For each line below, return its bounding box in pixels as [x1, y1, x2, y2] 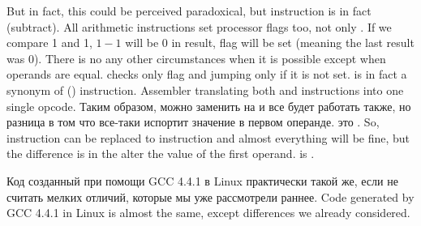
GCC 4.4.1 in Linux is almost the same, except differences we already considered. [6, 204, 410, 221]
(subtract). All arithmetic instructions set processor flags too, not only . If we [6, 18, 392, 35]
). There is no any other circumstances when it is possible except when [33, 49, 386, 66]
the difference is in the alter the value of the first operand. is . [6, 145, 315, 162]
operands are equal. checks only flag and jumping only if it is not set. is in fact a [6, 66, 407, 83]
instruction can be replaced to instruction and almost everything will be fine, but [6, 129, 410, 146]
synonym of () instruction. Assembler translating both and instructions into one [6, 81, 404, 98]
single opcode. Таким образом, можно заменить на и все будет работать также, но [6, 97, 411, 114]
